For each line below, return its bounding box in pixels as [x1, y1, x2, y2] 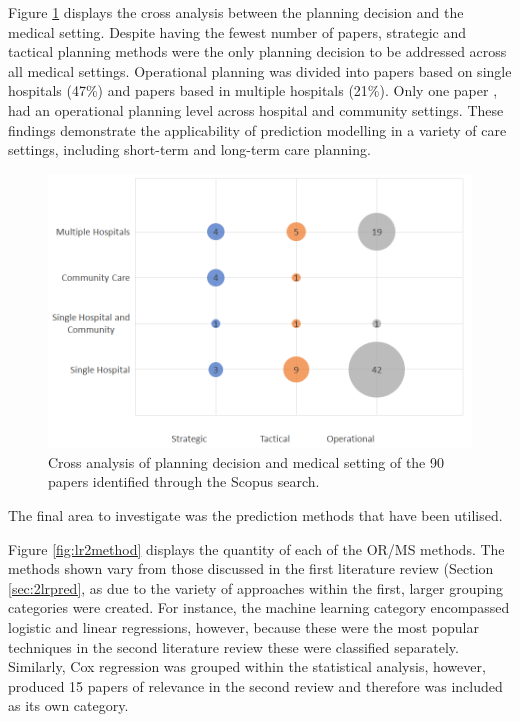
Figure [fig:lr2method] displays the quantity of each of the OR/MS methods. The [8, 538, 505, 559]
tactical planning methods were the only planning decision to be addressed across [8, 41, 507, 62]
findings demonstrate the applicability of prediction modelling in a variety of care [8, 119, 507, 140]
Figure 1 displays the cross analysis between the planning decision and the [8, 2, 464, 22]
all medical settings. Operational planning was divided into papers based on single [8, 60, 512, 81]
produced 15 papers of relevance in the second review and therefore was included [8, 675, 503, 696]
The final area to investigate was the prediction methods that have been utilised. [8, 504, 503, 525]
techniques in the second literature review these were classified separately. [8, 636, 459, 657]
